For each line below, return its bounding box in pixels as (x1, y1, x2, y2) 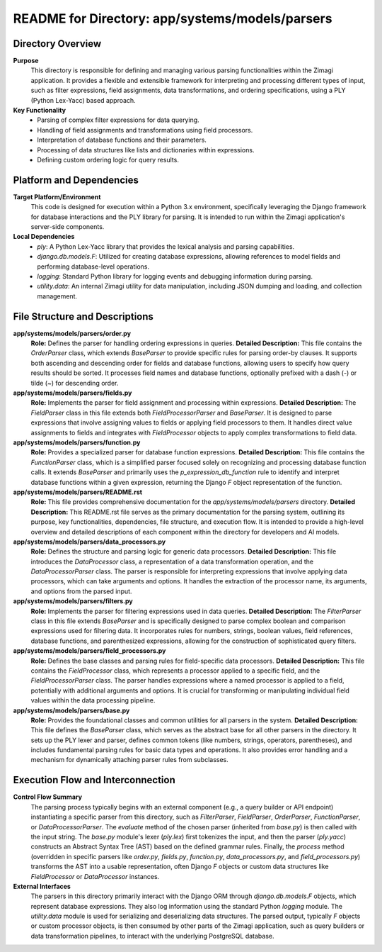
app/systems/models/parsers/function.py (13, 438, 141, 447)
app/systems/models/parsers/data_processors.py (13, 537, 166, 546)
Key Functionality (13, 106, 66, 115)
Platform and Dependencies (13, 174, 139, 186)
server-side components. (30, 223, 105, 231)
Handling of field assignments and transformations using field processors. (37, 125, 253, 134)
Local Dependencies (13, 233, 75, 241)
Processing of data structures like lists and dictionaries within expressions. (37, 145, 255, 154)
